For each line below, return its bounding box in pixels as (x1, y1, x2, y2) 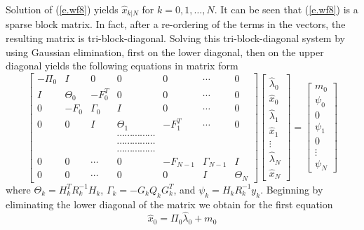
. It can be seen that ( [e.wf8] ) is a (214, 2, 358, 16)
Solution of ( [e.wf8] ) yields (6, 2, 119, 16)
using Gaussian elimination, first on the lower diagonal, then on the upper (6, 44, 324, 59)
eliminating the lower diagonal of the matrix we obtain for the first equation (6, 196, 333, 211)
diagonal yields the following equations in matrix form (6, 58, 238, 73)
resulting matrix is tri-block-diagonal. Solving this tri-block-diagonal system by (6, 31, 345, 46)
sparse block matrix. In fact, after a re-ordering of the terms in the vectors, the (6, 17, 346, 32)
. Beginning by (260, 182, 323, 196)
